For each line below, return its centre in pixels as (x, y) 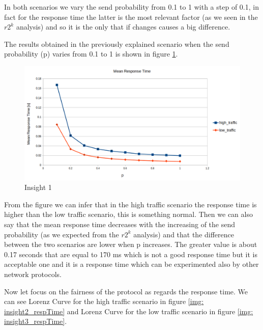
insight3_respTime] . (36, 321)
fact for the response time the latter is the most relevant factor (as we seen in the (131, 17)
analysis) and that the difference (184, 234)
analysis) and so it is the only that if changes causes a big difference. (123, 27)
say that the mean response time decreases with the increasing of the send (120, 224)
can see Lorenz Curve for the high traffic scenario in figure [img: (104, 301)
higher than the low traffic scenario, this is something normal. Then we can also (128, 214)
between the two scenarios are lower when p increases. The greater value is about (131, 244)
